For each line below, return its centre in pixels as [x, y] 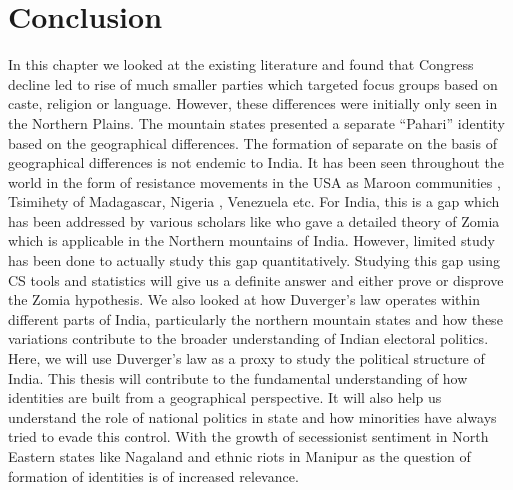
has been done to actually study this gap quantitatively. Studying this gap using [254, 260]
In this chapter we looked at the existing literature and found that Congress [241, 64]
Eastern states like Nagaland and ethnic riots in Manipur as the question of [239, 456]
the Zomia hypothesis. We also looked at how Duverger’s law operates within [244, 299]
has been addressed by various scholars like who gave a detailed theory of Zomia [254, 220]
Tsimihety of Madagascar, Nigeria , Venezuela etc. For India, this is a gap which [254, 201]
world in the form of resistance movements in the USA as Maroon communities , [254, 181]
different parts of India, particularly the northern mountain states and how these [255, 318]
